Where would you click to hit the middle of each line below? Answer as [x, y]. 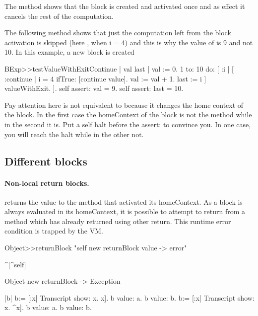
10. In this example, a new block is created [69, 52]
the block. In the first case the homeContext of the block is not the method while [128, 115]
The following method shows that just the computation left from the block [118, 33]
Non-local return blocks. [47, 183]
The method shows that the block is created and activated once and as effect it [125, 6]
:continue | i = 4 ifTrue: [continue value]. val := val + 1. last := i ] [105, 78]
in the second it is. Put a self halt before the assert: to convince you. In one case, [128, 124]
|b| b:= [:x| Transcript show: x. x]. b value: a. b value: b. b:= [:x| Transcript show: [129, 297]
